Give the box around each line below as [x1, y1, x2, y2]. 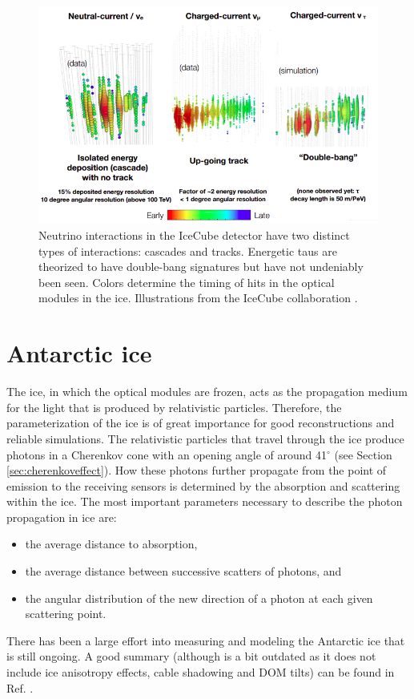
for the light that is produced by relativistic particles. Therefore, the [6, 398, 342, 415]
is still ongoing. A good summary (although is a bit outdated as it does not [6, 648, 376, 665]
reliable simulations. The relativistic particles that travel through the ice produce [6, 430, 404, 446]
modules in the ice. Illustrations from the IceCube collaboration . [38, 289, 358, 306]
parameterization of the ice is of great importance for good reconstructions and [6, 414, 395, 431]
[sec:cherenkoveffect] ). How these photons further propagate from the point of [6, 462, 387, 479]
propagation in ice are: [6, 508, 117, 525]
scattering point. [25, 605, 107, 622]
